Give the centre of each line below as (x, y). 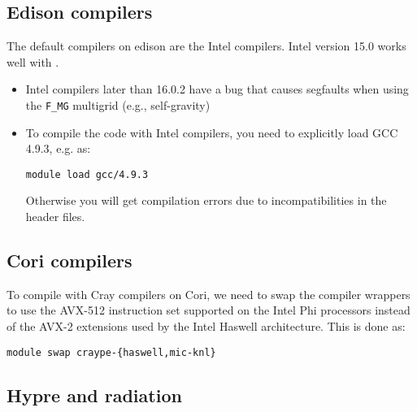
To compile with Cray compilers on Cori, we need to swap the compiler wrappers (208, 294)
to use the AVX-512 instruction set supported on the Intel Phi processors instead (208, 310)
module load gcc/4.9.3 (87, 174)
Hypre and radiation (94, 395)
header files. (55, 217)
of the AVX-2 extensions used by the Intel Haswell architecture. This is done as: (206, 326)
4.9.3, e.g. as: (58, 148)
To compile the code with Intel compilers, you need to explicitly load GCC (212, 132)
